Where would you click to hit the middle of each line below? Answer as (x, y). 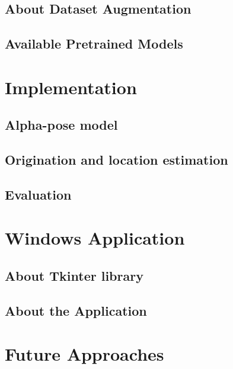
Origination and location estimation (116, 160)
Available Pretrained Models (94, 44)
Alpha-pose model (61, 125)
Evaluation (38, 194)
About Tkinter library (74, 276)
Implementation (71, 87)
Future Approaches (84, 354)
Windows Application (95, 238)
